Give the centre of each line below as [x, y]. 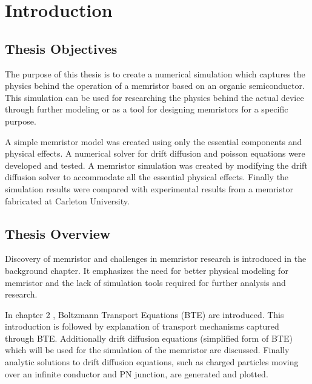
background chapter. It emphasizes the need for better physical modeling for [147, 270]
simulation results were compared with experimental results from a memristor [149, 188]
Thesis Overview [58, 233]
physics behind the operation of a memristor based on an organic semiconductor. [155, 86]
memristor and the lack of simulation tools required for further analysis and [145, 282]
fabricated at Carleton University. [67, 200]
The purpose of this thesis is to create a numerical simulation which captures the [155, 73]
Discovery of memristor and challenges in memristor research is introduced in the [156, 259]
